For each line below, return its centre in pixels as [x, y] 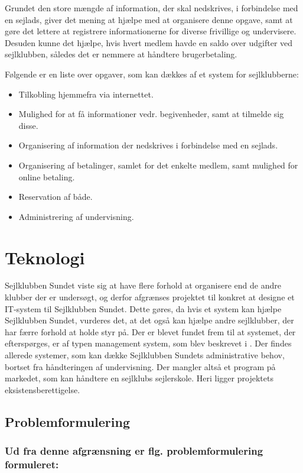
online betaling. [47, 176]
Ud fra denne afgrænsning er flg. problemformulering [134, 451]
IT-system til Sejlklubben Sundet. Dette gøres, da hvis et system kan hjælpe [143, 308]
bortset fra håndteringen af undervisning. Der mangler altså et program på [140, 366]
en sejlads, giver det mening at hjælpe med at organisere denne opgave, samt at [149, 19]
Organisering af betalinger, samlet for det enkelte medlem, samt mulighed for [158, 165]
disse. [28, 125]
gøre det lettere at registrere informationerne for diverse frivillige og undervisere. [151, 31]
